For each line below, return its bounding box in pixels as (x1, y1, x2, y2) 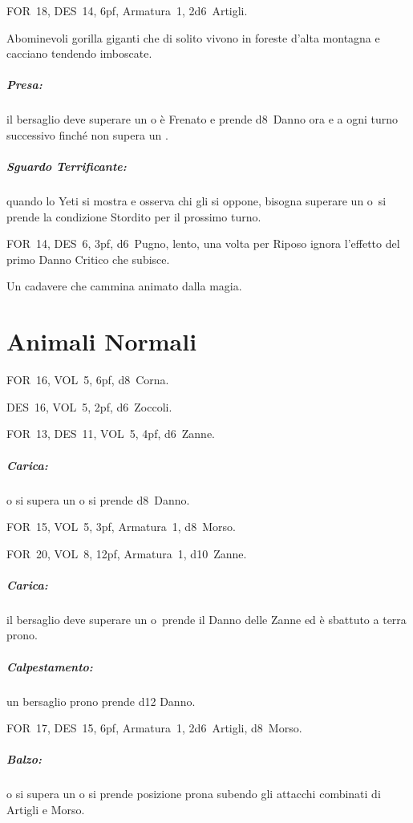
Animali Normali (6, 325, 197, 358)
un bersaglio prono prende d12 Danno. (6, 692, 196, 709)
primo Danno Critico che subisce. (6, 250, 170, 267)
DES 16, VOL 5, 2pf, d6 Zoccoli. (6, 398, 172, 415)
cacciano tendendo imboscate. (6, 45, 152, 62)
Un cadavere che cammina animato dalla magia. (6, 278, 242, 294)
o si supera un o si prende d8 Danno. (6, 491, 190, 508)
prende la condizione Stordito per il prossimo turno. (6, 208, 261, 225)
